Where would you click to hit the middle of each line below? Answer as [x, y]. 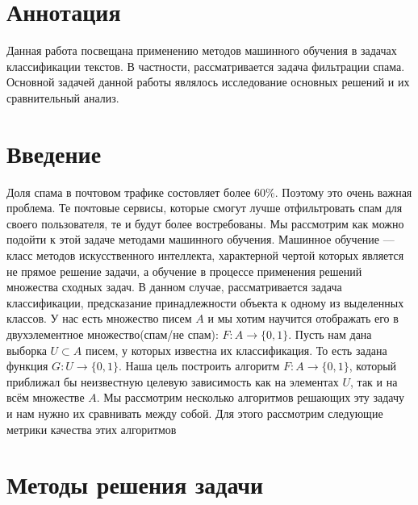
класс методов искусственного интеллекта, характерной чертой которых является [205, 255]
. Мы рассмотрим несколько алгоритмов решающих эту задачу [250, 397]
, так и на [374, 381]
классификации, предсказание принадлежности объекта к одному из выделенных [205, 302]
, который [373, 366]
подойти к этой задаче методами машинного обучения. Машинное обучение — [201, 239]
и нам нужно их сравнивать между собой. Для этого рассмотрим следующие [195, 413]
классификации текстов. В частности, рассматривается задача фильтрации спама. [206, 66]
